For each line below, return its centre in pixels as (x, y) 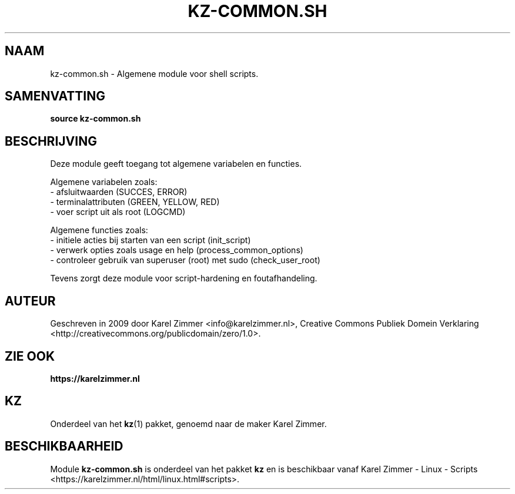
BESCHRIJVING (51, 141)
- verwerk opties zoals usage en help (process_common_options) (177, 250)
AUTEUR (30, 301)
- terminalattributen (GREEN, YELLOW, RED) (135, 202)
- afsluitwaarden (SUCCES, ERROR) (119, 192)
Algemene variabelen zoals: (104, 182)
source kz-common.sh (96, 119)
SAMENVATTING (55, 96)
